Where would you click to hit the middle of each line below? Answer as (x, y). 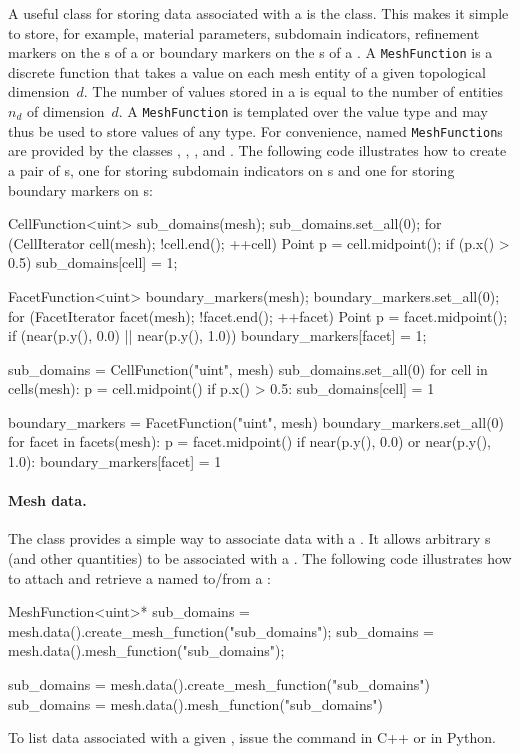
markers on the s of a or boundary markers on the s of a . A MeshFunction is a (250, 52)
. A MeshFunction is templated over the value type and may (303, 111)
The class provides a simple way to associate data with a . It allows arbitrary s (249, 538)
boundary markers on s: (80, 189)
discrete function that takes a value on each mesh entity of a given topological (247, 71)
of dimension (65, 111)
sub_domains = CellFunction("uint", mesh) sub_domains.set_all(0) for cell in (248, 368)
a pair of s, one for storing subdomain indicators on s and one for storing (231, 169)
